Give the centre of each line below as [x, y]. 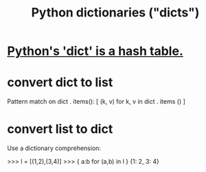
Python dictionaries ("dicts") [115, 13]
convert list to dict [60, 129]
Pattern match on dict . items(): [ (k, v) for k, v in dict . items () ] [96, 101]
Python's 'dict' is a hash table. [95, 51]
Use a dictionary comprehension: [54, 148]
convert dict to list [60, 83]
